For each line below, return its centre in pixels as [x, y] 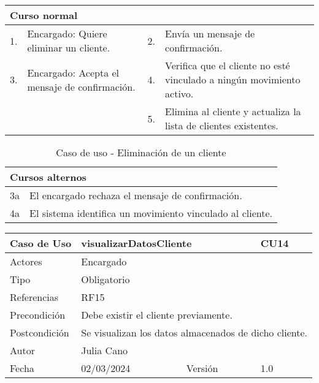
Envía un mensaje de [210, 33]
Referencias [34, 297]
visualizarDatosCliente [136, 243]
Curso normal [44, 15]
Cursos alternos [48, 177]
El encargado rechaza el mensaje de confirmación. [136, 195]
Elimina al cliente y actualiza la [233, 111]
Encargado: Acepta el [73, 72]
